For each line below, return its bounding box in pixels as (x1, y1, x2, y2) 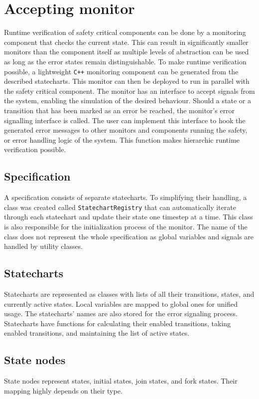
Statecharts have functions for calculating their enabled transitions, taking (4, 318, 231, 328)
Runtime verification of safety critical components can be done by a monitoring (4, 27, 246, 37)
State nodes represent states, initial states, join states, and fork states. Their (4, 376, 238, 386)
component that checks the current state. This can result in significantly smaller (4, 36, 249, 47)
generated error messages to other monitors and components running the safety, (4, 125, 248, 135)
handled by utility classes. (4, 241, 83, 251)
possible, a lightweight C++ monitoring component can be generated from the (4, 66, 239, 76)
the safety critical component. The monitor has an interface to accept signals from (4, 85, 255, 96)
